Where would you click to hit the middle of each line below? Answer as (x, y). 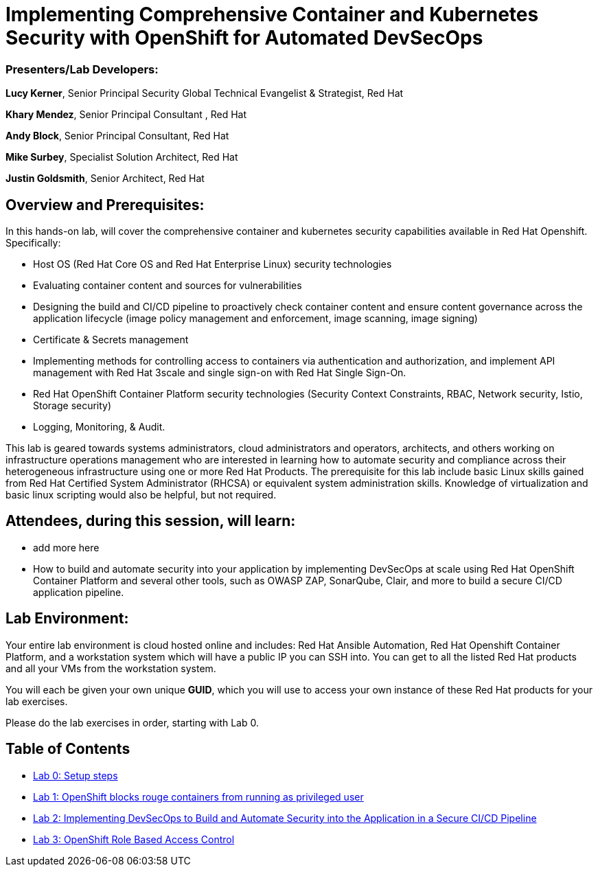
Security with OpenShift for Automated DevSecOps (244, 38)
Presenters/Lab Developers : (82, 69)
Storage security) (72, 405)
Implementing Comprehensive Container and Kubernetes (272, 14)
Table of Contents (68, 749)
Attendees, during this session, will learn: (151, 521)
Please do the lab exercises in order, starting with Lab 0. (132, 722)
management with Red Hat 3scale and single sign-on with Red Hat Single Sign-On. (220, 372)
